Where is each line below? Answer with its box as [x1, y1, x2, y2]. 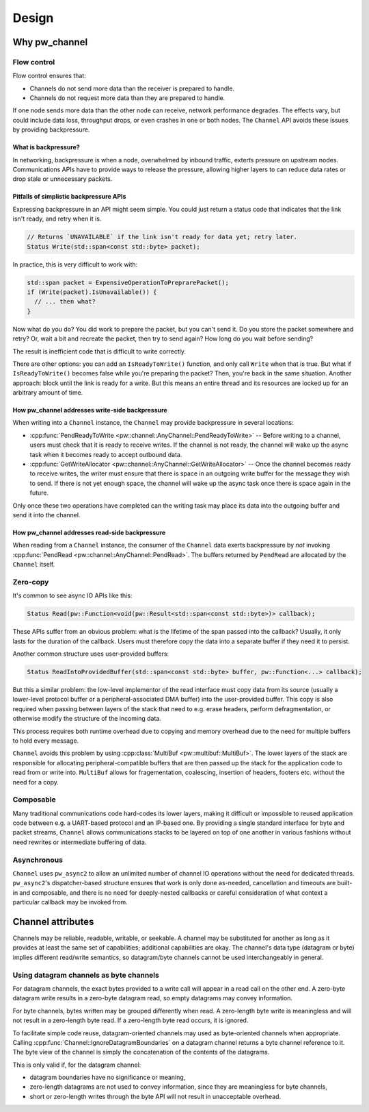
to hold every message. [12, 737, 79, 745]
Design [12, 10, 54, 25]
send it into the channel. [12, 510, 81, 519]
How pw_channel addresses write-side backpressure [12, 406, 167, 415]
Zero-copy [12, 577, 49, 586]
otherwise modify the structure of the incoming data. [12, 715, 162, 723]
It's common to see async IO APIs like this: [12, 591, 133, 600]
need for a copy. [12, 778, 59, 786]
